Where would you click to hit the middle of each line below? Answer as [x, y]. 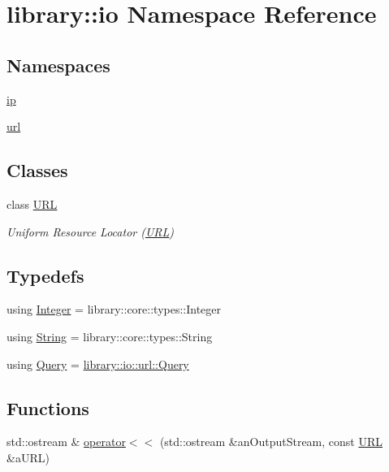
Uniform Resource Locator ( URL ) [91, 231]
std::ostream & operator [66, 442]
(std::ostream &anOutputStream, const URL [271, 442]
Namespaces [58, 65]
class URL [32, 204]
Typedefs [45, 275]
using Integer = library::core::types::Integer [114, 309]
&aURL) [28, 457]
